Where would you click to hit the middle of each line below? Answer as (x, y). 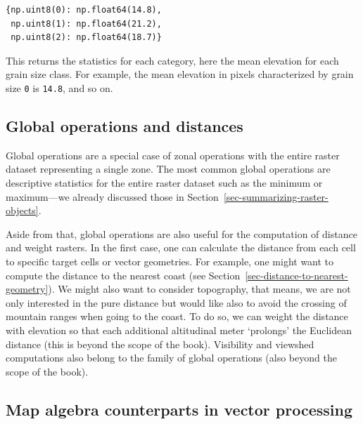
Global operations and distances (125, 126)
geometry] (27, 289)
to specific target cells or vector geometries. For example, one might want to (170, 261)
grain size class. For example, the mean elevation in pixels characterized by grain (180, 74)
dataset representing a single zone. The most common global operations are (168, 169)
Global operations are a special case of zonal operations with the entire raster (173, 155)
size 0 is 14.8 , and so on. (59, 87)
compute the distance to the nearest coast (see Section (123, 275)
